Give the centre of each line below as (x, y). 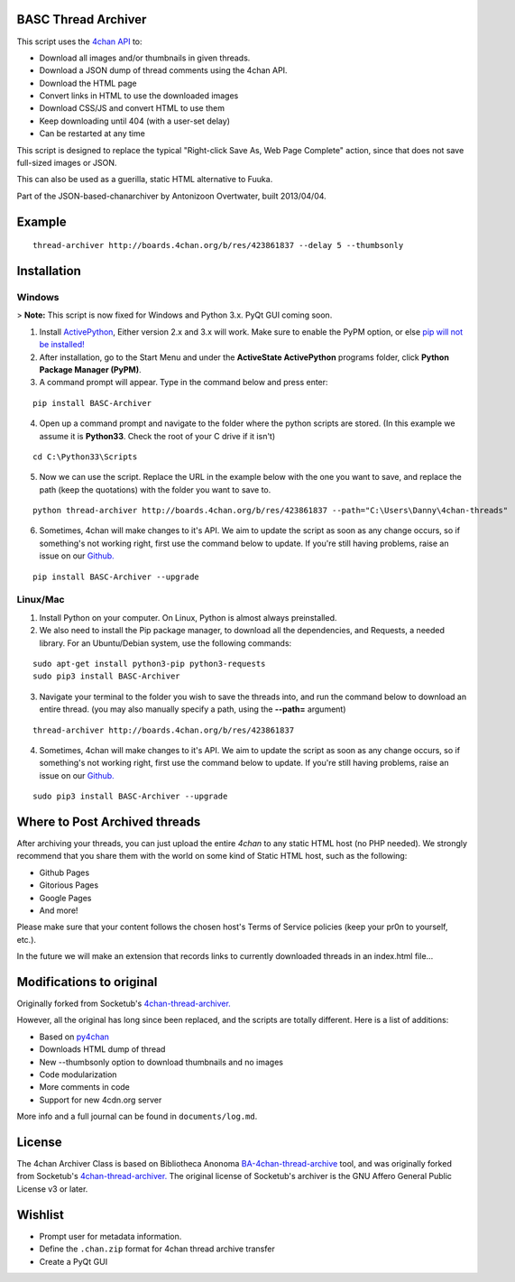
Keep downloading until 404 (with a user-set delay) (134, 121)
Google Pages (65, 898)
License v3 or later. (52, 1189)
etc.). (26, 939)
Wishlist (41, 1215)
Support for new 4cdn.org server (101, 1100)
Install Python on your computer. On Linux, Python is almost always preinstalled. (188, 617)
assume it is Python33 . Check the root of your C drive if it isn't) (157, 436)
